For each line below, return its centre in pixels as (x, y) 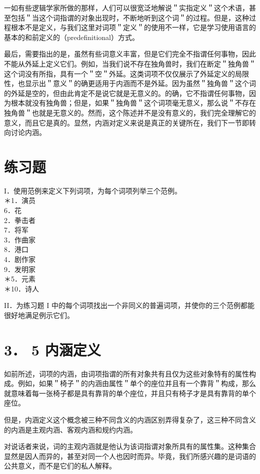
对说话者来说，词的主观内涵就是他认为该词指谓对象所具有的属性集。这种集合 (130, 446)
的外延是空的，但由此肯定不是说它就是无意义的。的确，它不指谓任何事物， (126, 93)
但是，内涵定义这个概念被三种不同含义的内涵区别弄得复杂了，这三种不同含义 (130, 420)
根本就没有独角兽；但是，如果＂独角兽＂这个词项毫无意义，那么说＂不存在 (133, 103)
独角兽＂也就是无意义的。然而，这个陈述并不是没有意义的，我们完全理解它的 (130, 112)
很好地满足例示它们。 (39, 315)
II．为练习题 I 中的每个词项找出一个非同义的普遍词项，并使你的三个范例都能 (129, 305)
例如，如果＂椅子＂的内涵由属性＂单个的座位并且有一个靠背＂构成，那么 (137, 383)
